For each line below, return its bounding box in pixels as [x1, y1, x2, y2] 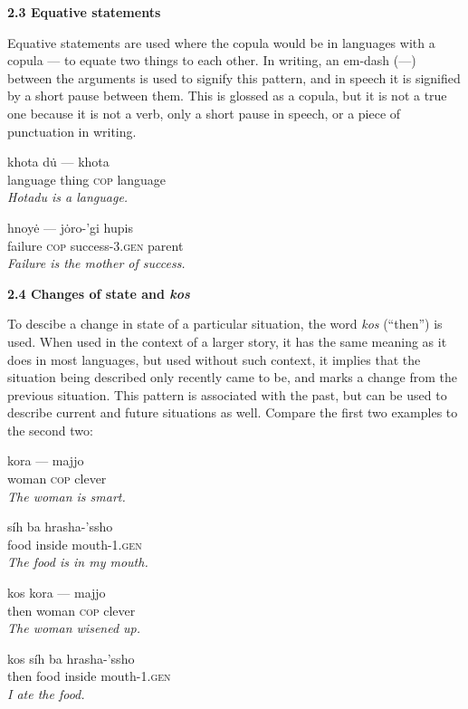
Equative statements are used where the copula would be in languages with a [7, 33, 435, 52]
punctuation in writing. [7, 121, 137, 140]
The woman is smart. [7, 486, 126, 505]
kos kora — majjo [7, 583, 106, 602]
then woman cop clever [7, 600, 136, 619]
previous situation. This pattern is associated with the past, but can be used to [7, 385, 447, 404]
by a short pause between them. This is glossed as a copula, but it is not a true [7, 86, 447, 105]
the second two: [7, 420, 93, 439]
